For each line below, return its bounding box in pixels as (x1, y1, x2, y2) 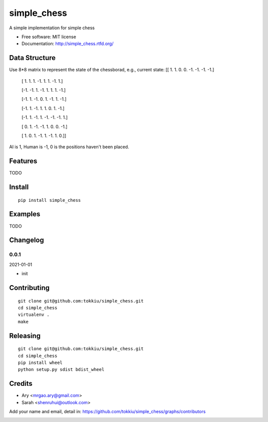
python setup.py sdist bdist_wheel (18, 367, 105, 372)
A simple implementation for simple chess (9, 25, 95, 31)
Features (9, 157, 37, 166)
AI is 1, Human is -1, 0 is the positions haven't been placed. (9, 144, 130, 150)
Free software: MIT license (21, 34, 76, 40)
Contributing (9, 283, 50, 292)
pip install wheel (18, 360, 63, 365)
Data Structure (9, 54, 56, 62)
